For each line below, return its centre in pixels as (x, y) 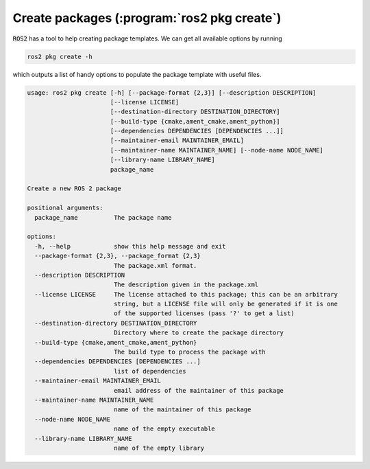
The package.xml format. (155, 265)
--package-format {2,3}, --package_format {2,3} (118, 256)
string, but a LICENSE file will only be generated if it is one (226, 304)
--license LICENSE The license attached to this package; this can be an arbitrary (186, 294)
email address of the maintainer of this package (199, 390)
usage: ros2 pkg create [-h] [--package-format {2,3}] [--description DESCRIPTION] (172, 92)
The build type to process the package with (189, 352)
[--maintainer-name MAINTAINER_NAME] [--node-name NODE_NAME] (217, 150)
